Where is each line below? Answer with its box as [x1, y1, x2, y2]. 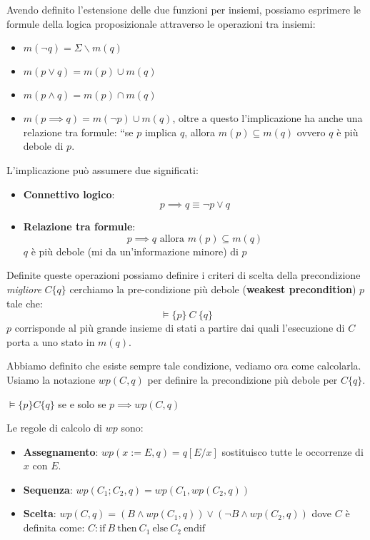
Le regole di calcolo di [6, 420, 102, 435]
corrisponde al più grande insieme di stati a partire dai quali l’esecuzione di [14, 320, 345, 335]
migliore [6, 281, 41, 296]
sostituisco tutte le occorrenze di [221, 444, 364, 459]
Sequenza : [23, 482, 73, 496]
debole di [23, 138, 64, 153]
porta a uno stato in [6, 334, 95, 349]
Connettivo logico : [23, 186, 115, 201]
